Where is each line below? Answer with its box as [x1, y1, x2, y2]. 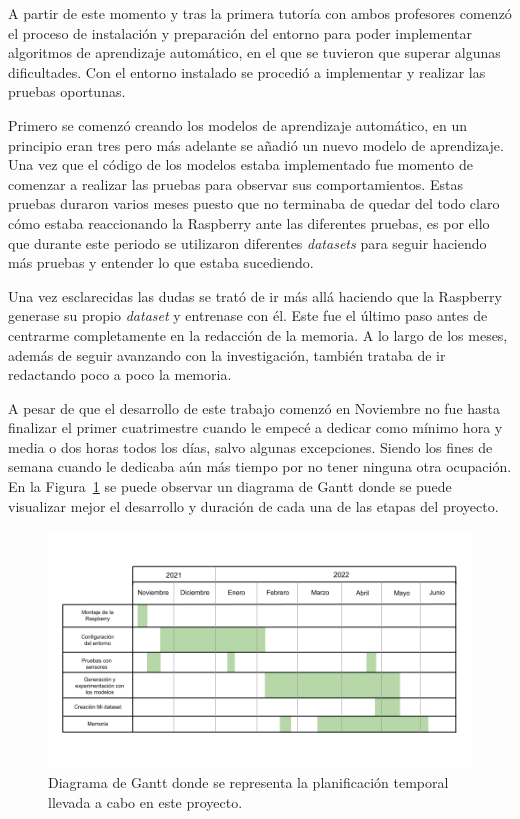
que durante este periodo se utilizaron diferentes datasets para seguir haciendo [8, 232, 487, 253]
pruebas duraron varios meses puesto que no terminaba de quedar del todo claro [8, 193, 500, 214]
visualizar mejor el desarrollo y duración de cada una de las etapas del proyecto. [8, 495, 499, 516]
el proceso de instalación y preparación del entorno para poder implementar [8, 22, 473, 43]
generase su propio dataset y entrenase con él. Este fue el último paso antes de [8, 305, 488, 326]
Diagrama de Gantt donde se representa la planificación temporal [48, 772, 449, 793]
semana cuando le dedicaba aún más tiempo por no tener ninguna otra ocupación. [8, 456, 512, 477]
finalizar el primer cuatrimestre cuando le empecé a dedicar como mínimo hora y [8, 417, 503, 438]
